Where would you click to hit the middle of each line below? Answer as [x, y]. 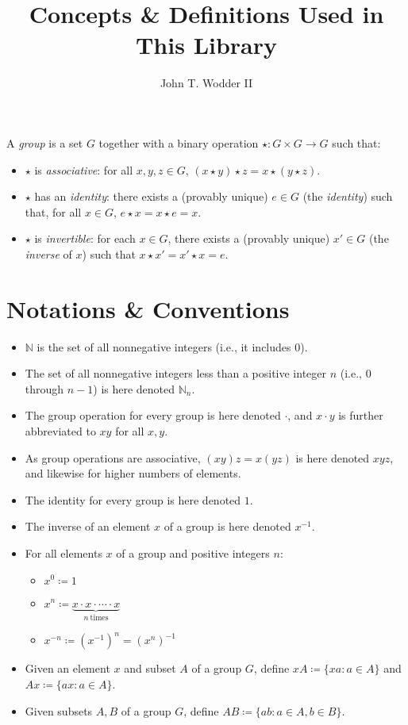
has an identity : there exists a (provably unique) [151, 196]
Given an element [67, 668]
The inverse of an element [88, 526]
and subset [150, 668]
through [44, 388]
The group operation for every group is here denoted [153, 415]
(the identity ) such [348, 196]
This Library [206, 45]
